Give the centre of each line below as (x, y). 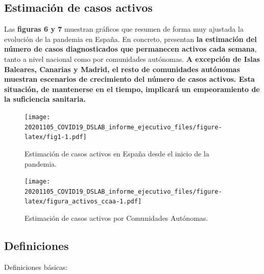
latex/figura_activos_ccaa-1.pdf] (83, 202)
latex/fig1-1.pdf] (56, 137)
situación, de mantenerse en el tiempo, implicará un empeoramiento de (132, 89)
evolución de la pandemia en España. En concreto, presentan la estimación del (130, 39)
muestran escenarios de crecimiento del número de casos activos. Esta (129, 79)
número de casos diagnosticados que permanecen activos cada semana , (130, 49)
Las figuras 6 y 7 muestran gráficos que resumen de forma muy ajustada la (124, 29)
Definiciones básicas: (36, 267)
